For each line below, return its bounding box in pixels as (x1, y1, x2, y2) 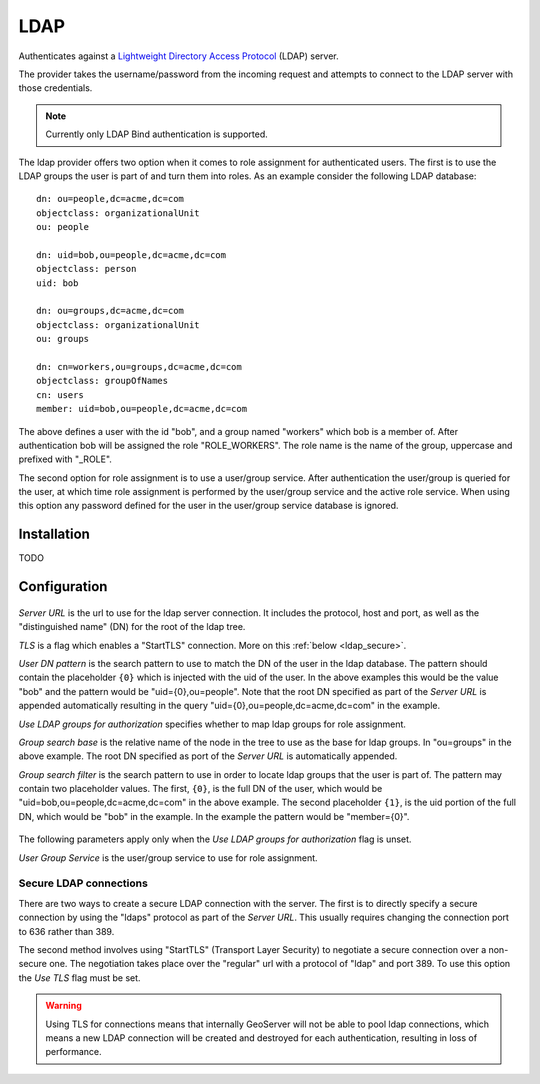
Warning (45, 1000, 82, 1012)
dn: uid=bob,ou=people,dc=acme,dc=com (36, 249, 227, 260)
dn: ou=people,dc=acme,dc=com (36, 193, 185, 205)
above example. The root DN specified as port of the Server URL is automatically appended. (18, 750, 398, 762)
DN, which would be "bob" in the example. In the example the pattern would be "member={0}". (18, 810, 410, 822)
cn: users (36, 389, 84, 400)
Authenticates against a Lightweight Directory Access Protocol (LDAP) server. (18, 50, 339, 62)
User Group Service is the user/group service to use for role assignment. (18, 851, 319, 864)
